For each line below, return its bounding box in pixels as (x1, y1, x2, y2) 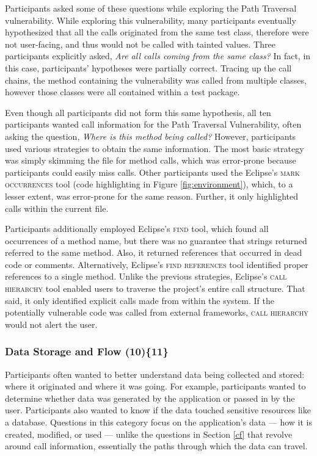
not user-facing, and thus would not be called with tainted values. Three (5, 37, 275, 50)
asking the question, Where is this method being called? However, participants (5, 129, 296, 142)
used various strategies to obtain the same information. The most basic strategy (5, 142, 304, 154)
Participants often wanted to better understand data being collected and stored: (5, 367, 305, 380)
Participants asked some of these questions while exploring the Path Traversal (5, 2, 297, 14)
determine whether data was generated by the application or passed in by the (5, 391, 295, 404)
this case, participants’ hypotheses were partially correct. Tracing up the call (5, 61, 292, 74)
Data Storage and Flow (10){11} (5, 344, 169, 359)
